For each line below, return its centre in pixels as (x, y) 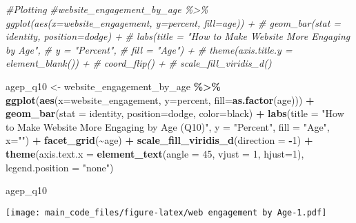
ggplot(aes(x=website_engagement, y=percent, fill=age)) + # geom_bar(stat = (174, 22)
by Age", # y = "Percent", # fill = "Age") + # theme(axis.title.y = (149, 49)
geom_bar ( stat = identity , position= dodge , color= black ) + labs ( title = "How (175, 113)
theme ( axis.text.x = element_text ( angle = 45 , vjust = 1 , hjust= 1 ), (155, 153)
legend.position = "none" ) (60, 167)
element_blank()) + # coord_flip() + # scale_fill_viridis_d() (139, 63)
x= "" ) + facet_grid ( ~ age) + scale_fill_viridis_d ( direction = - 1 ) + (159, 140)
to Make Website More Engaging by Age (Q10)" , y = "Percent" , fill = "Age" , (168, 126)
